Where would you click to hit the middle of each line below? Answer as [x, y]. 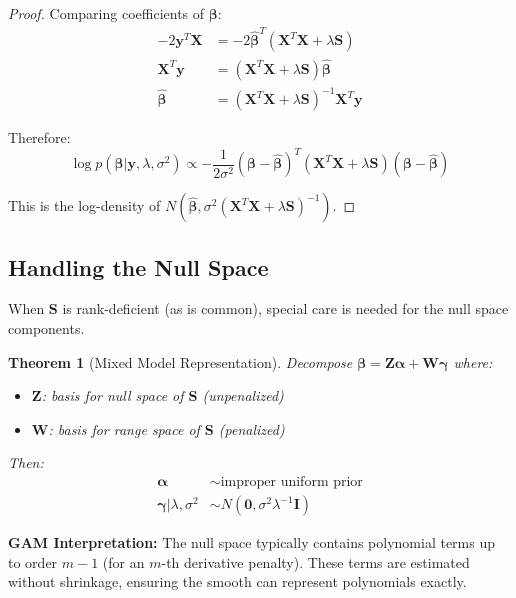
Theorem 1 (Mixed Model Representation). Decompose [180, 361]
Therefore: [39, 137]
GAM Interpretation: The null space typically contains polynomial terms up [252, 542]
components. [46, 328]
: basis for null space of [112, 395]
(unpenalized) [243, 395]
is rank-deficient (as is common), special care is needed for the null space [285, 308]
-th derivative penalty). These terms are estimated [315, 561]
